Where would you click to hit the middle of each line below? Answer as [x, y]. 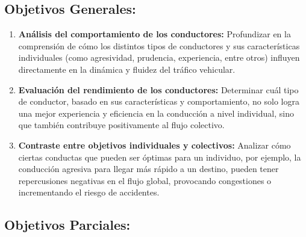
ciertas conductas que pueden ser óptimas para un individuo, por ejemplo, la [160, 157]
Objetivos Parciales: [67, 225]
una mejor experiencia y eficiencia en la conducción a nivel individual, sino [156, 113]
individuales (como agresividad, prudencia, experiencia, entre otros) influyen [159, 57]
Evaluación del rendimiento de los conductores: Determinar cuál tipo [158, 89]
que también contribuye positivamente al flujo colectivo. [121, 125]
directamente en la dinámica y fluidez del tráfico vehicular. [127, 69]
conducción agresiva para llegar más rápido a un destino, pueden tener [148, 169]
